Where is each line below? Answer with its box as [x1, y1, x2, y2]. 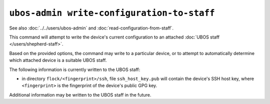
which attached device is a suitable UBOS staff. [9, 57, 107, 63]
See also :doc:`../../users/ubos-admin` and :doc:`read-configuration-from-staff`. [9, 25, 174, 31]
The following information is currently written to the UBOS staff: [9, 66, 140, 72]
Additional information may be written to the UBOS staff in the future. [9, 91, 151, 97]
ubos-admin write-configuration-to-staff [9, 7, 215, 18]
